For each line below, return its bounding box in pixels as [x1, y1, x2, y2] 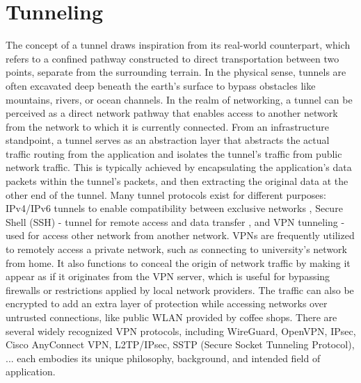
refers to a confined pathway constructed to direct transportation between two [6, 51, 339, 65]
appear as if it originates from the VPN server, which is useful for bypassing [6, 269, 330, 284]
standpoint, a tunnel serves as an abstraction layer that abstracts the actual [6, 133, 330, 147]
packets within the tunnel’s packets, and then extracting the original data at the [6, 174, 348, 188]
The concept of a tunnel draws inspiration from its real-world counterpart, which [6, 38, 351, 52]
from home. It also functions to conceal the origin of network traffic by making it [6, 255, 351, 270]
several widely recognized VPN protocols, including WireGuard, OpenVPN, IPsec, [6, 323, 356, 338]
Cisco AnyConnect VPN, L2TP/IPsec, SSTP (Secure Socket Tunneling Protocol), [6, 337, 355, 352]
